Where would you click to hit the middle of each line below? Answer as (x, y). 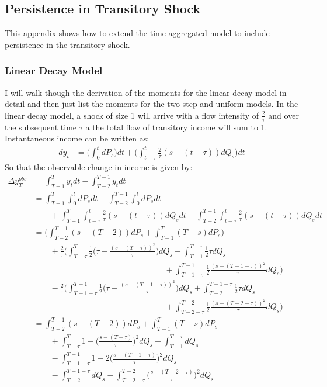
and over (283, 115)
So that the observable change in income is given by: (99, 167)
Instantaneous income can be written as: (77, 138)
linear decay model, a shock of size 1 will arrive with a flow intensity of (132, 115)
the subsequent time (41, 127)
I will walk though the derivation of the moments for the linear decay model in (146, 92)
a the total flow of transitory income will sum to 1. (176, 127)
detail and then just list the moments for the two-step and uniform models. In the (152, 104)
